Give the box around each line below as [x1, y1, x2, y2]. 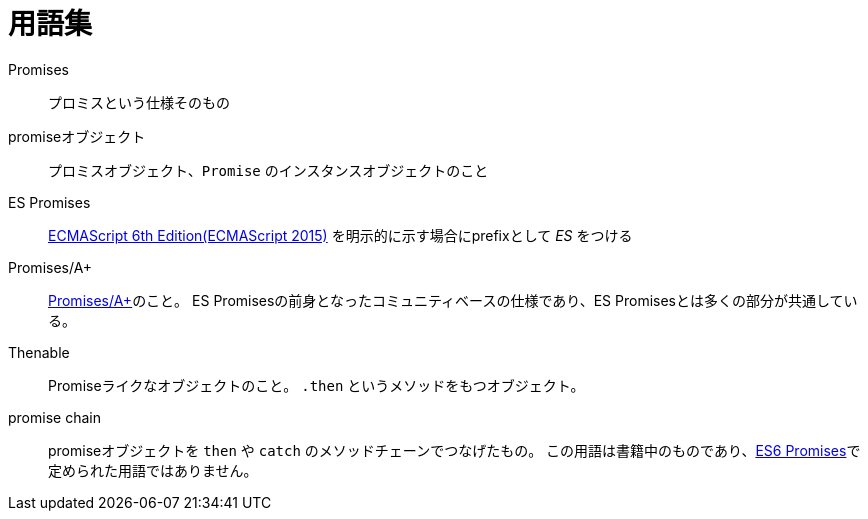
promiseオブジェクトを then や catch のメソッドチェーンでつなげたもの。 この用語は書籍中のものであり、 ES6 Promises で [48, 441, 861, 459]
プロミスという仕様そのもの [48, 93, 230, 111]
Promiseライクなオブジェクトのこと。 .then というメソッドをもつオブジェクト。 [48, 376, 585, 394]
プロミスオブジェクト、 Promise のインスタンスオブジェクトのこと [48, 161, 489, 179]
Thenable [8, 343, 70, 361]
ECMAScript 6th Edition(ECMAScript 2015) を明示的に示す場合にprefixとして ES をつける [48, 226, 633, 244]
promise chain [8, 408, 101, 426]
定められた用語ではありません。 [48, 461, 258, 479]
